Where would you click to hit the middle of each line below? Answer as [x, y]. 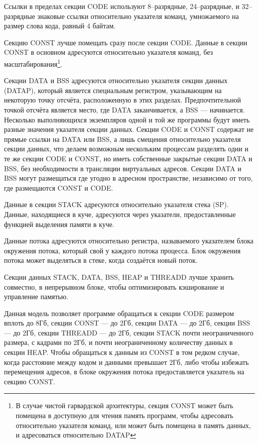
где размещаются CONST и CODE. [59, 187]
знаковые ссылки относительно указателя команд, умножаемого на [138, 16]
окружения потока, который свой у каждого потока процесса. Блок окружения [122, 250]
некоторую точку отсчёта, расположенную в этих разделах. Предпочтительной [123, 100]
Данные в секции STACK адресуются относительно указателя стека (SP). [117, 204]
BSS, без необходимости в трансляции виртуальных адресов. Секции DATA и [123, 168]
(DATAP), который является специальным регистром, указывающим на [113, 90]
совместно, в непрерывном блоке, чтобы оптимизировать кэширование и [114, 286]
